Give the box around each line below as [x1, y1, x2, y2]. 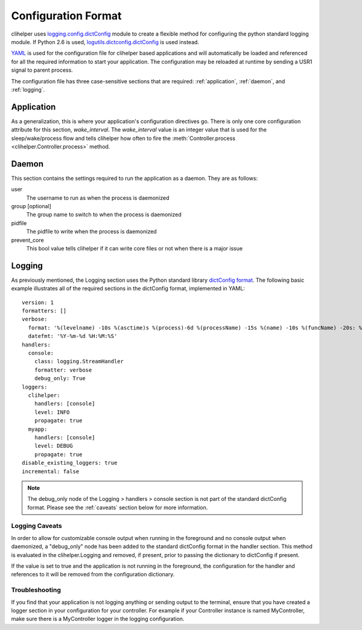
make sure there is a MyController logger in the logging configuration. [11, 616, 185, 623]
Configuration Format [11, 9, 122, 22]
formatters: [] [22, 308, 67, 314]
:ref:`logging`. [11, 86, 45, 93]
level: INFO [34, 409, 70, 416]
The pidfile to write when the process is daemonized [26, 228, 157, 235]
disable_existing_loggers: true [22, 459, 118, 466]
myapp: [28, 425, 48, 433]
